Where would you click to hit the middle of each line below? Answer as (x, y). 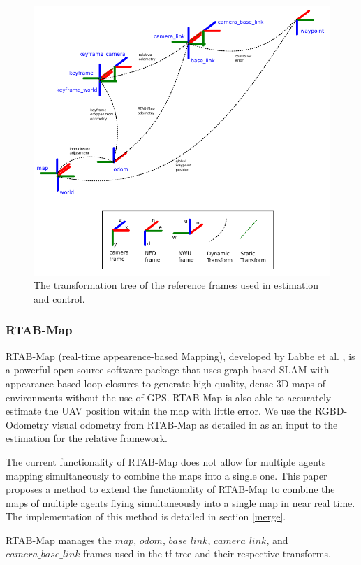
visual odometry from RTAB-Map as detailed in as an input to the (195, 424)
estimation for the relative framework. (87, 438)
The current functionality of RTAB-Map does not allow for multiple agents (166, 461)
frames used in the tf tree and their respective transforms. (207, 553)
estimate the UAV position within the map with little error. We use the (159, 411)
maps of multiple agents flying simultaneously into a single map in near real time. (180, 502)
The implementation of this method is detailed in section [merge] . (146, 516)
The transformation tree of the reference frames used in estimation (176, 285)
